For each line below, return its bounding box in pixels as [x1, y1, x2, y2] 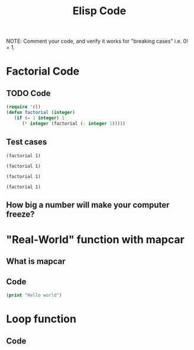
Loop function [6, 313, 77, 326]
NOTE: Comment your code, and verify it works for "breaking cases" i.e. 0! [6, 37, 188, 45]
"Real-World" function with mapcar [6, 233, 185, 247]
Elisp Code [72, 4, 127, 18]
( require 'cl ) [6, 104, 41, 110]
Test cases [6, 137, 47, 147]
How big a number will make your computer [6, 200, 170, 210]
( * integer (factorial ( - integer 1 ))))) [21, 120, 126, 126]
